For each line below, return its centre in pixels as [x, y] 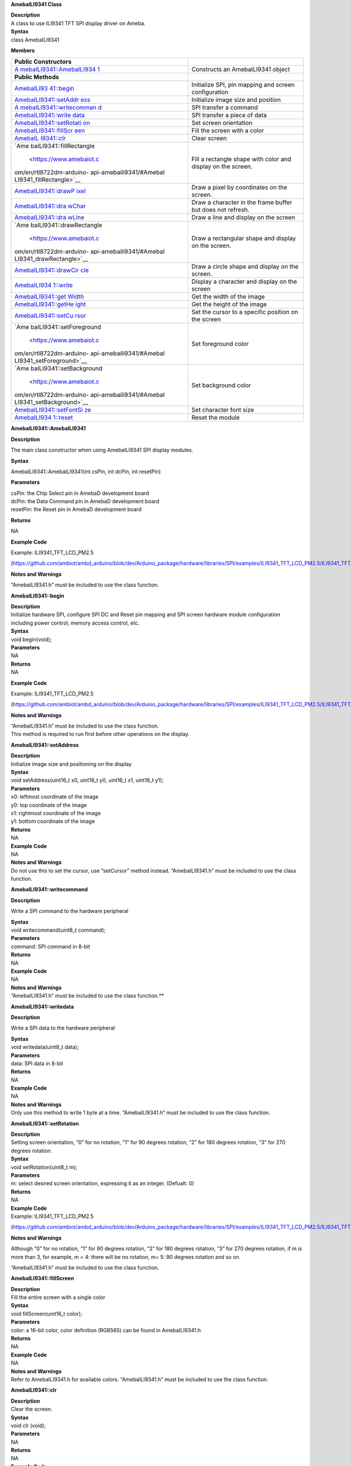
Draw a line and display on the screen [243, 218]
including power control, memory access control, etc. [75, 623]
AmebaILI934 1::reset [44, 418]
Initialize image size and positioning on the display [71, 764]
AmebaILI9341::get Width [49, 297]
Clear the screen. [32, 1409]
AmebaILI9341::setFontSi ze [53, 410]
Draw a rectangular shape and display [243, 239]
